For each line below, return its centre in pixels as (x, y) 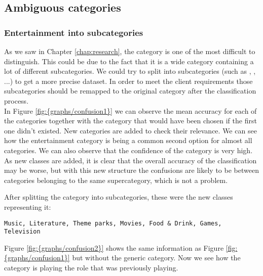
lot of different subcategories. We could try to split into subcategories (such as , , (130, 71)
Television (22, 232)
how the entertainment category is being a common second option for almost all (128, 140)
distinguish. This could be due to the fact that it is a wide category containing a (129, 61)
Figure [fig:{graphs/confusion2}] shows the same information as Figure (114, 247)
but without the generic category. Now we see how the (156, 258)
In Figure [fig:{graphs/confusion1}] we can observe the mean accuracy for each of (130, 110)
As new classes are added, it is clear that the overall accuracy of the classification (130, 160)
